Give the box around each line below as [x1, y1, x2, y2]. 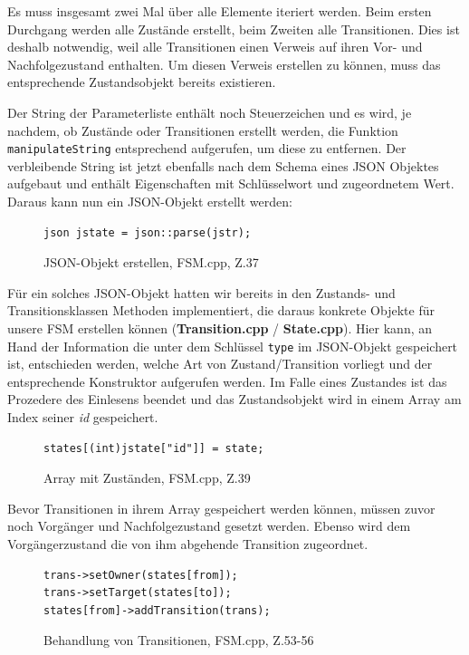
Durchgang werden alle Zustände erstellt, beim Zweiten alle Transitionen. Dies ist [7, 19, 460, 38]
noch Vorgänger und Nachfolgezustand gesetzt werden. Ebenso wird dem [7, 516, 411, 535]
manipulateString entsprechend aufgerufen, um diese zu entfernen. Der [7, 139, 407, 158]
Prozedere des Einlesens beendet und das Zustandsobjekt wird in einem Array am [7, 390, 462, 409]
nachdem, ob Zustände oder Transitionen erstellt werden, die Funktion [7, 120, 398, 140]
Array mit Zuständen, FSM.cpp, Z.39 [43, 468, 251, 487]
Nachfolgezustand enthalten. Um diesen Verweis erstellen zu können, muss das [7, 54, 441, 73]
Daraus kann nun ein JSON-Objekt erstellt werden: [7, 192, 292, 210]
